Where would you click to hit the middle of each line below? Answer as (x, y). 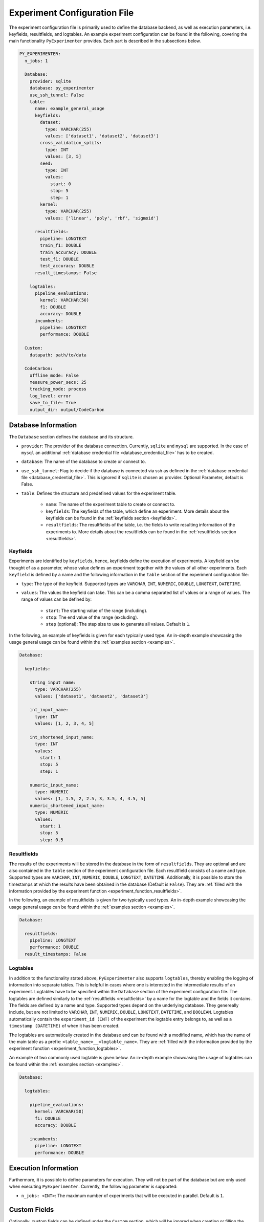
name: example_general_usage (70, 109)
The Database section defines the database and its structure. (71, 437)
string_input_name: (53, 682)
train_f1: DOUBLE (61, 245)
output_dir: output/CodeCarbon (67, 410)
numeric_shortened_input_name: (67, 806)
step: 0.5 (52, 840)
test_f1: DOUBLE (59, 259)
